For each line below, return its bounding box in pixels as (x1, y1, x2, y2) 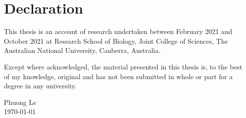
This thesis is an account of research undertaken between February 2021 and (4, 26, 232, 36)
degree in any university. (4, 81, 77, 91)
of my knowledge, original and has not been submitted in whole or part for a (4, 71, 233, 81)
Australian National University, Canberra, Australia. (4, 45, 161, 55)
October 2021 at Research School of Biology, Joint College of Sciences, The (4, 35, 228, 46)
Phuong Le (4, 97, 37, 107)
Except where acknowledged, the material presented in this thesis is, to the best (4, 61, 243, 71)
